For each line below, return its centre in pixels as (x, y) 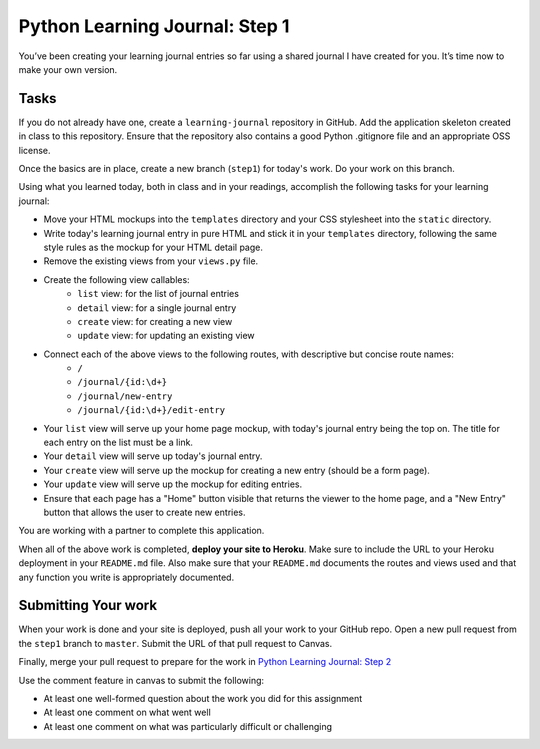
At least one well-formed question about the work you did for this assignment (203, 699)
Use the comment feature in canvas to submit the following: (141, 680)
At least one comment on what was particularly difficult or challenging (188, 726)
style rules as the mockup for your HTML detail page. (153, 247)
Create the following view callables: (116, 279)
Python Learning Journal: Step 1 (154, 26)
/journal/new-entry (125, 396)
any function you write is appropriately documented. (126, 577)
